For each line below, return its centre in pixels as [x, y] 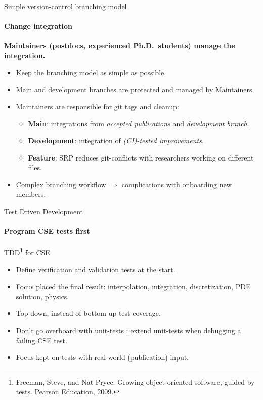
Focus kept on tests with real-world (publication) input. [102, 357]
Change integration [38, 26]
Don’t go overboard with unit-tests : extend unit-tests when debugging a [128, 330]
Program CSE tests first [47, 231]
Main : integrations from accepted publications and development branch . [139, 123]
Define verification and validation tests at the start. [96, 269]
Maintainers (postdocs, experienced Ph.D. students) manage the [120, 45]
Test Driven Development [44, 211]
